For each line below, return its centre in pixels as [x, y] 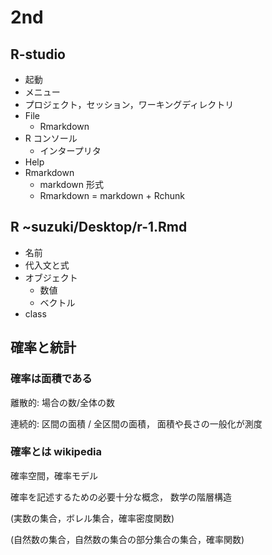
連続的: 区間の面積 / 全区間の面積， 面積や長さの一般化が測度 [136, 423]
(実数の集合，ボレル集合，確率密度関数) [92, 518]
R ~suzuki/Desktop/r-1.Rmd [99, 227]
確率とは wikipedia [56, 452]
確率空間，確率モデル [54, 475]
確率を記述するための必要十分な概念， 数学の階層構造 [121, 497]
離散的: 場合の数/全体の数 [63, 402]
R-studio [38, 54]
